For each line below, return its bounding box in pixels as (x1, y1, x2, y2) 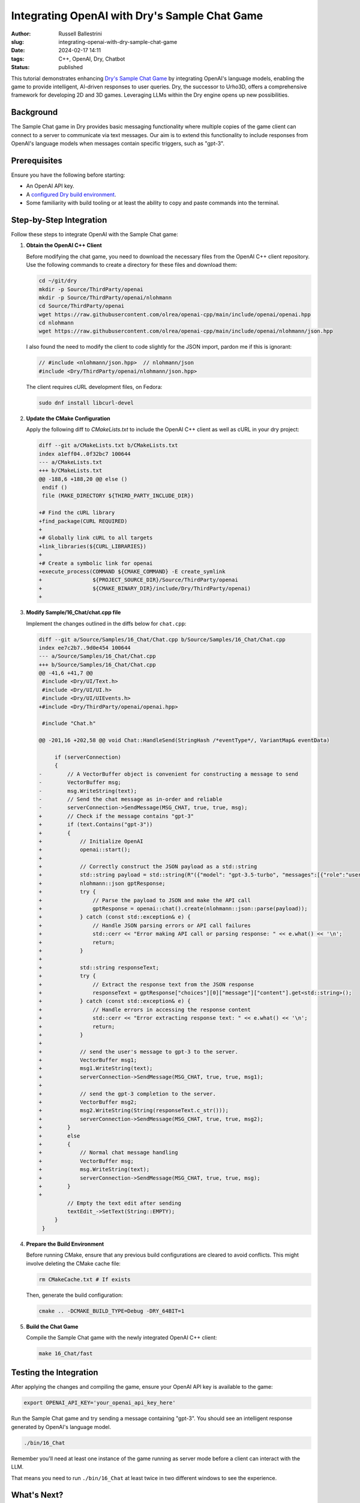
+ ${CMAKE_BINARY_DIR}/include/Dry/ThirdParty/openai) (38, 585, 251, 592)
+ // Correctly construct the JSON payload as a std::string (38, 863, 257, 870)
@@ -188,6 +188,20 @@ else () (38, 476, 128, 482)
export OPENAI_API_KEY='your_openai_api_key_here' (23, 1400, 176, 1406)
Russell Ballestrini (58, 30, 102, 37)
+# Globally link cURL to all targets (38, 534, 153, 541)
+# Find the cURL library (38, 509, 115, 516)
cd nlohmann (38, 319, 74, 326)
